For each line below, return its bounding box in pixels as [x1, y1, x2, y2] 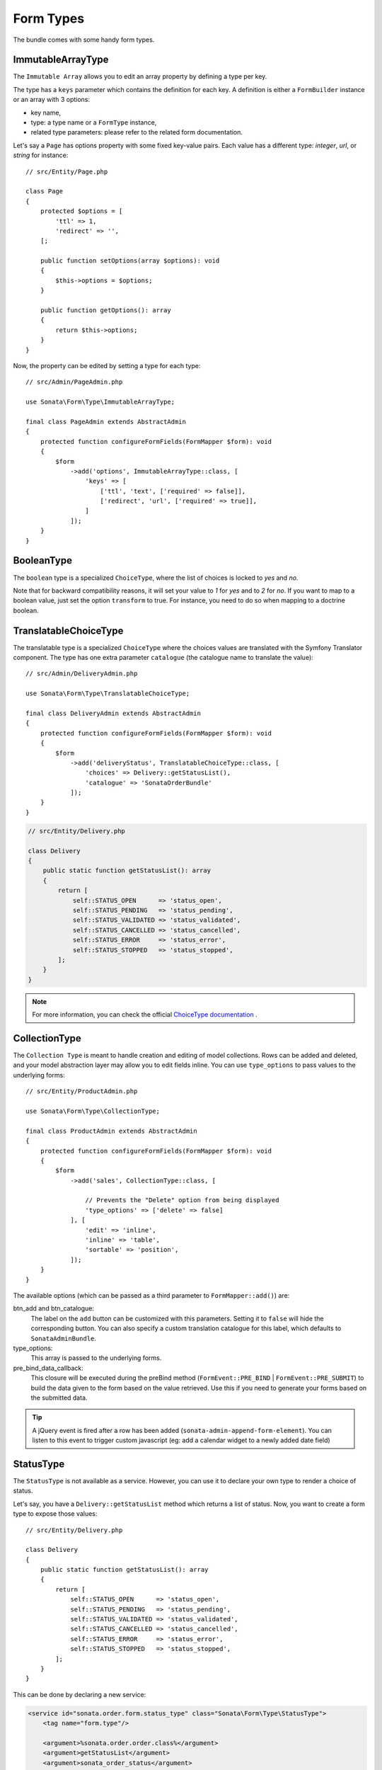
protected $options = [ [40, 207, 123, 215]
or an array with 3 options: [13, 96, 91, 104]
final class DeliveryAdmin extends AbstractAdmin [25, 709, 202, 717]
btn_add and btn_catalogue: [13, 1304, 95, 1313]
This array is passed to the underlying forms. [30, 1354, 162, 1362]
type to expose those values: [13, 1509, 98, 1518]
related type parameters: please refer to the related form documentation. [30, 128, 243, 137]
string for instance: [13, 151, 69, 159]
